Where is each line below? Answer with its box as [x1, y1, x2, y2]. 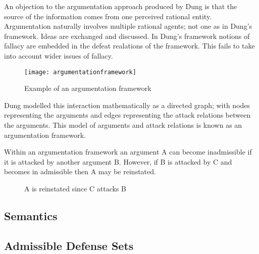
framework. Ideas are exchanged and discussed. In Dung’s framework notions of [4, 30, 250, 41]
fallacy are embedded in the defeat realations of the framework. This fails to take [4, 40, 255, 51]
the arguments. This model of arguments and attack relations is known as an [4, 120, 242, 130]
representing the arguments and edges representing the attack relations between [4, 110, 251, 120]
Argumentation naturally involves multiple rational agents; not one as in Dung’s [4, 21, 252, 31]
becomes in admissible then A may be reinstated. [4, 166, 156, 177]
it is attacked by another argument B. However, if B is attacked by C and [4, 156, 232, 167]
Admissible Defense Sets [4, 237, 134, 253]
